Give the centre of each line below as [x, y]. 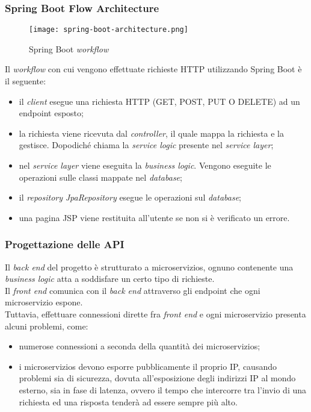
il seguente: [26, 81]
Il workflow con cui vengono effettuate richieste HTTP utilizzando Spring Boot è [153, 69]
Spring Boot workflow [69, 48]
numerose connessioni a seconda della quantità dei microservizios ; [140, 346]
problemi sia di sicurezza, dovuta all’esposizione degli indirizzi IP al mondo [157, 378]
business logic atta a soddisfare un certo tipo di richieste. [110, 279]
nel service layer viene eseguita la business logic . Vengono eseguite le [145, 165]
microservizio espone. [44, 302]
